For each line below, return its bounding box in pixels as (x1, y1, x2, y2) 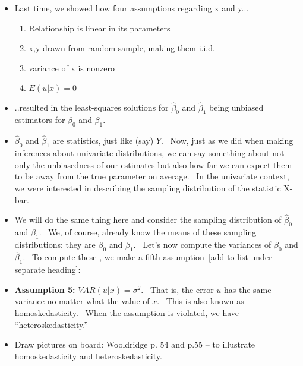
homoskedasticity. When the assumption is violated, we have (14, 307, 239, 319)
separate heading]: (14, 263, 81, 276)
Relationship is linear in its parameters (29, 21, 171, 34)
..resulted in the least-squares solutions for (14, 101, 169, 113)
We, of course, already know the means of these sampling (48, 226, 257, 238)
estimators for (14, 113, 65, 126)
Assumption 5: (14, 283, 75, 295)
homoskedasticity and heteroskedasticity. (14, 349, 162, 362)
